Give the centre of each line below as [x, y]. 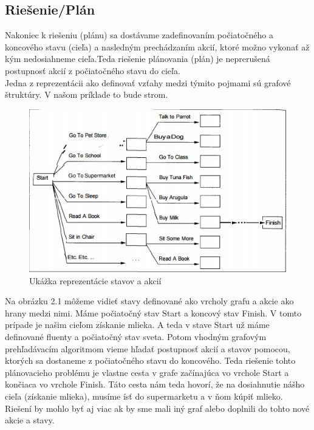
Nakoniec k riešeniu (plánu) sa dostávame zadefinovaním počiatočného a [139, 35]
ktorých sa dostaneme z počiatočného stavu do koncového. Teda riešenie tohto [150, 360]
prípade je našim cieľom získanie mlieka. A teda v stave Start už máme [137, 325]
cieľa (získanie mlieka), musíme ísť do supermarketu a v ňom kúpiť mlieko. [144, 396]
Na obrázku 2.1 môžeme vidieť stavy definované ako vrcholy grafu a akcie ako [149, 301]
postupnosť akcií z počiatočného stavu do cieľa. [93, 70]
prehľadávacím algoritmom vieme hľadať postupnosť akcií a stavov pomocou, [148, 348]
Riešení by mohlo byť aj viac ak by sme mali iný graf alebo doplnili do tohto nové [157, 408]
